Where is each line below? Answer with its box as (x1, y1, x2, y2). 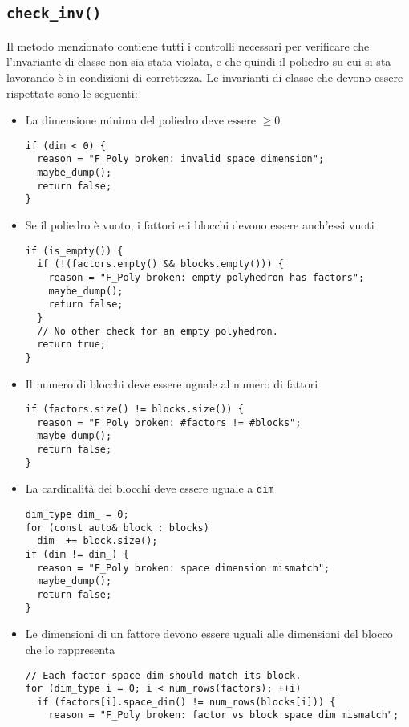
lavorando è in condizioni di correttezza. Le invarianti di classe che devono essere (6, 68, 403, 85)
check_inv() (6, 5, 102, 22)
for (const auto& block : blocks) (25, 522, 209, 534)
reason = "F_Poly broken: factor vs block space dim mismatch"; (48, 709, 399, 721)
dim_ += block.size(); (37, 535, 158, 547)
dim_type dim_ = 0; (25, 509, 129, 521)
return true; (37, 339, 107, 351)
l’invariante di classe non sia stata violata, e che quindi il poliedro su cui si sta (6, 53, 391, 70)
